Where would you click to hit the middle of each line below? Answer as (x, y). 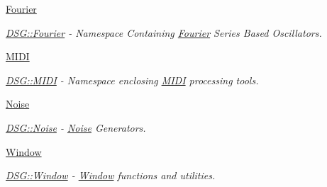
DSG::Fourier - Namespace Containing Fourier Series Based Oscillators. (164, 32)
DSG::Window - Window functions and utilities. (111, 175)
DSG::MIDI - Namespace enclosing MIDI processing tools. (132, 80)
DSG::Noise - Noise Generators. (76, 127)
